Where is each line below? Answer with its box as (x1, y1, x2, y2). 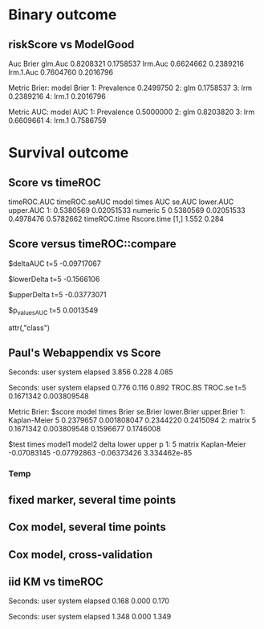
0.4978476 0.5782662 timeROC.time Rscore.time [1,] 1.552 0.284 (8, 214, 225, 223)
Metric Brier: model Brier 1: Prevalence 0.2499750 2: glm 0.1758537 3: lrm (8, 83, 253, 92)
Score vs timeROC (8, 175, 102, 190)
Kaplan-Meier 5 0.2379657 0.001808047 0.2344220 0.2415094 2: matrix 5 (8, 415, 257, 425)
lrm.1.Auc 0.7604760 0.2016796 (8, 67, 114, 77)
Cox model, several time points (8, 521, 166, 534)
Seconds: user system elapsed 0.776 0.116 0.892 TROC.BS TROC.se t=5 (8, 383, 247, 393)
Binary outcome (8, 6, 117, 24)
